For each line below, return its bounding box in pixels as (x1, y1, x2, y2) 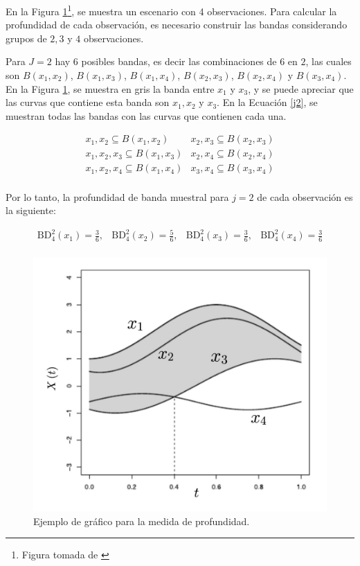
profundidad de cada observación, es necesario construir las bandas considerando (6, 17, 348, 32)
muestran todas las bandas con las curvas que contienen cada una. (6, 108, 287, 123)
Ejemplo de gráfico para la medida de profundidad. (33, 513, 250, 528)
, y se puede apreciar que (248, 81, 354, 96)
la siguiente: (6, 203, 56, 218)
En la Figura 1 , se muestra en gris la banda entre (6, 81, 215, 96)
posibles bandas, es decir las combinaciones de (81, 54, 277, 69)
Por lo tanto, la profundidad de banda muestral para (6, 189, 229, 204)
